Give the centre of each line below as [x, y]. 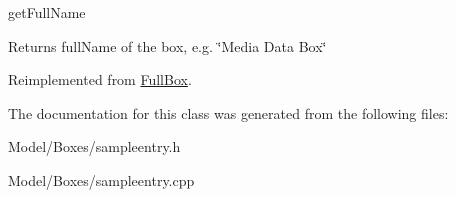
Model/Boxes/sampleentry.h [94, 146]
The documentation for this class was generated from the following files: [228, 112]
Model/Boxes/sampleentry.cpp [101, 179]
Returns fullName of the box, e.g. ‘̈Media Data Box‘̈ [167, 45]
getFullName [47, 12]
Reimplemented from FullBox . [100, 79]
